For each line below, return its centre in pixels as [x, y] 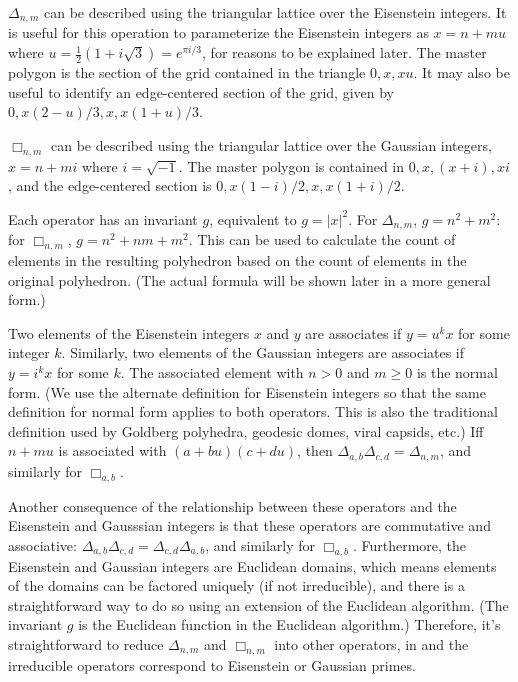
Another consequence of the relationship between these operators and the [232, 505]
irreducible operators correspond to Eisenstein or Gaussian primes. [212, 664]
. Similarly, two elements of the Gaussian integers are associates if [263, 352]
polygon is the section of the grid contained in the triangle [187, 72]
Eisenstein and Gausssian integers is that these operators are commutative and [249, 525]
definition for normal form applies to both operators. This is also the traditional [253, 411]
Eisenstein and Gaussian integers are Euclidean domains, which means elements [252, 565]
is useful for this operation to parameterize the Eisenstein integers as [218, 32]
